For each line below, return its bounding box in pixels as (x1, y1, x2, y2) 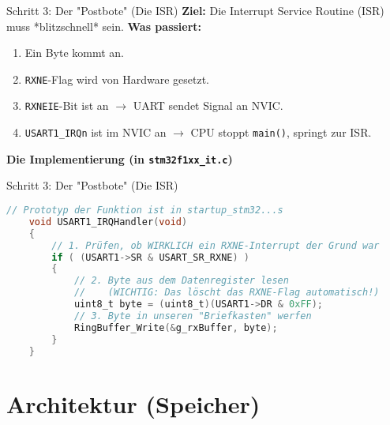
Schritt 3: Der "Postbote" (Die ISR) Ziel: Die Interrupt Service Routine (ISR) (6, 2, 384, 18)
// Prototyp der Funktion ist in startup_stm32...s (6, 205, 283, 216)
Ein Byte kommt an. (24, 44, 125, 61)
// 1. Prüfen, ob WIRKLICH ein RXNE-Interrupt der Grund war (51, 239, 380, 251)
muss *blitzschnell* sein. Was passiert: (6, 17, 202, 34)
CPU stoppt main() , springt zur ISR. (190, 124, 372, 141)
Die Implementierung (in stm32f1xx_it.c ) (6, 150, 233, 167)
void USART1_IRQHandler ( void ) (28, 216, 188, 228)
